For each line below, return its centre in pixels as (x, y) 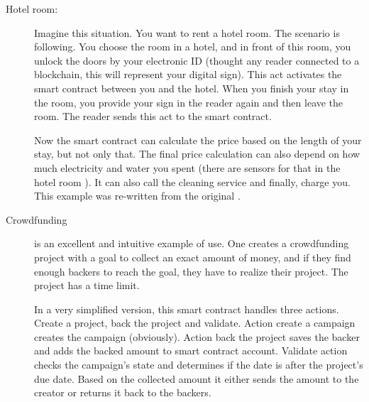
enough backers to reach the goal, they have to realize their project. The (191, 271)
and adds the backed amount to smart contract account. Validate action (191, 351)
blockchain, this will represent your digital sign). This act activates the (188, 74)
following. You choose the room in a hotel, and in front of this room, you (193, 47)
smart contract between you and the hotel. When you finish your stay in (192, 88)
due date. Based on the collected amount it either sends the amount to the (197, 378)
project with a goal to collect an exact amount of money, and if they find (193, 257)
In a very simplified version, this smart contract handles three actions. (187, 309)
